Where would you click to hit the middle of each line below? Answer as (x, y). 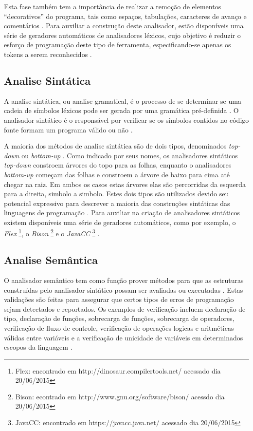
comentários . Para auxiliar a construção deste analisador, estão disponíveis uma (124, 26)
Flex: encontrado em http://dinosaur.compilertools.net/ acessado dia (118, 370)
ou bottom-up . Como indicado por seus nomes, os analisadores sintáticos (130, 155)
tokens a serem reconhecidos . (48, 54)
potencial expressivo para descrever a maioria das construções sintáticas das (117, 203)
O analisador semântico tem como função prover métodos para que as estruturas (124, 280)
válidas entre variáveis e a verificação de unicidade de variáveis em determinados (124, 337)
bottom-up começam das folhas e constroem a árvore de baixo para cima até (117, 174)
